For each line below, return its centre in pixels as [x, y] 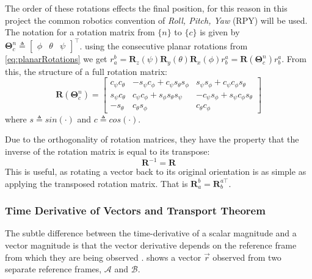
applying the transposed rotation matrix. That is [96, 183]
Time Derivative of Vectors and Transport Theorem [135, 210]
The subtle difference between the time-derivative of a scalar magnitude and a [151, 233]
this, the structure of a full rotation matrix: [86, 71]
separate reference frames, [53, 269]
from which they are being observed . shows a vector [103, 257]
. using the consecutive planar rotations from [164, 45]
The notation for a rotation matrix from [80, 32]
